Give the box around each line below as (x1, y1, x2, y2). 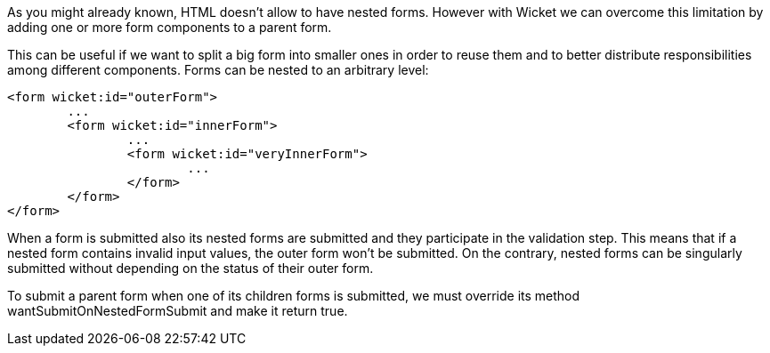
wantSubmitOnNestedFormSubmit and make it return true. (7, 303, 348, 318)
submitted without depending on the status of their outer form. (7, 261, 374, 276)
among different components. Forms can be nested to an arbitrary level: (7, 62, 429, 77)
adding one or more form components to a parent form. (7, 20, 332, 35)
